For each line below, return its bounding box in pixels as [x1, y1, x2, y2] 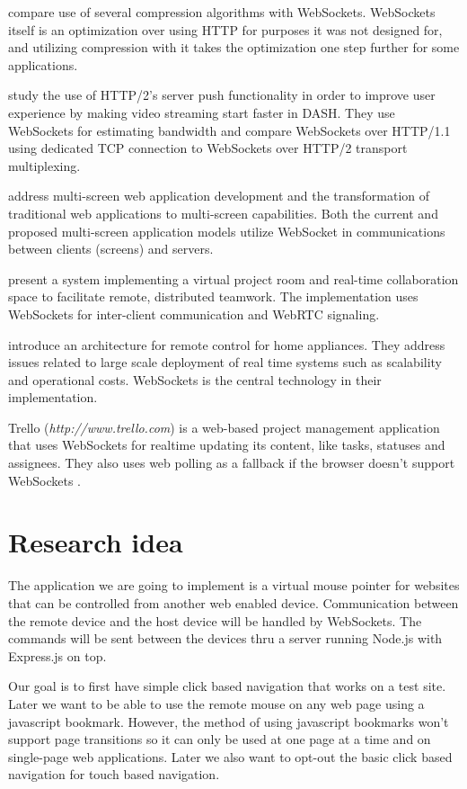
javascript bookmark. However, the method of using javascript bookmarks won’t [8, 712, 449, 731]
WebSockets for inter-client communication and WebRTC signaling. [8, 304, 380, 323]
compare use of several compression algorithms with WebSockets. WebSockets [8, 3, 436, 21]
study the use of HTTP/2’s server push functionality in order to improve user [8, 85, 436, 104]
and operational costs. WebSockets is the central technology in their [8, 370, 382, 389]
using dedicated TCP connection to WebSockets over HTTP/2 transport [8, 139, 408, 157]
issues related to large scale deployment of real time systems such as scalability [8, 353, 443, 372]
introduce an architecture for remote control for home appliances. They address [8, 335, 445, 354]
